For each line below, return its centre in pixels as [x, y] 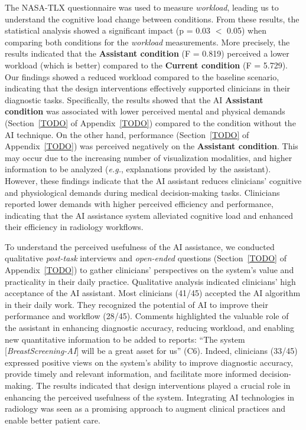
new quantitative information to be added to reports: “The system [125, 339]
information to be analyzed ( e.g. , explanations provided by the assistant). [138, 169]
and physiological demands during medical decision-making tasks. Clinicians [142, 192]
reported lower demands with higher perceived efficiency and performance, [139, 204]
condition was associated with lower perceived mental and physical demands [145, 111]
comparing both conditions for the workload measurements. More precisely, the [147, 42]
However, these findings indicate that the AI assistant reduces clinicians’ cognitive [153, 180]
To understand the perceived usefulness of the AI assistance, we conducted [140, 246]
